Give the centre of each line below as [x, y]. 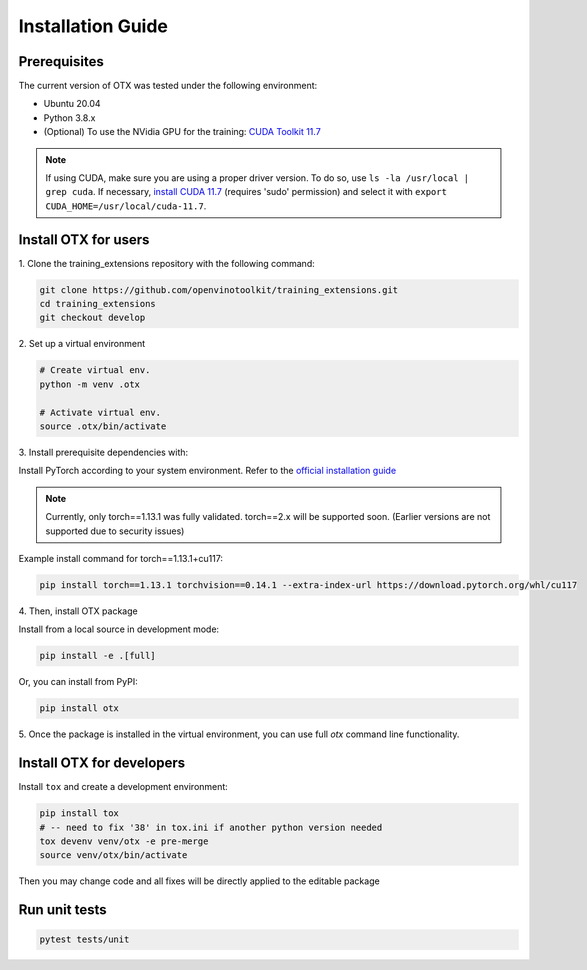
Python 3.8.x [69, 117]
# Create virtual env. [95, 370]
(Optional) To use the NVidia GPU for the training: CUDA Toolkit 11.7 [182, 132]
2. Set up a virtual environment [82, 344]
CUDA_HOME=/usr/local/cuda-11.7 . [126, 206]
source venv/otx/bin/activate [113, 855]
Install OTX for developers [102, 763]
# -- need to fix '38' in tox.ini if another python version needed [211, 827]
